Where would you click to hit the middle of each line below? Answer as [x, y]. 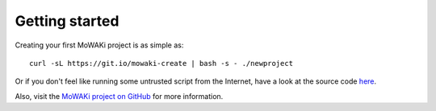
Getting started [67, 21]
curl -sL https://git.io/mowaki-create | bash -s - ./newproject [161, 63]
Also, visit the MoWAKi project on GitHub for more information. [119, 96]
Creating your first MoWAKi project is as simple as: [99, 45]
